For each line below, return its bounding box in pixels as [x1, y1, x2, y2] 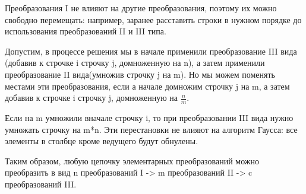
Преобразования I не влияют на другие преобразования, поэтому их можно [5, 2, 277, 14]
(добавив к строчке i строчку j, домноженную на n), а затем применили [5, 56, 265, 69]
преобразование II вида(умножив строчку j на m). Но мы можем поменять [5, 68, 275, 80]
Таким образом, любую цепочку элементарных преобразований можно [5, 154, 259, 167]
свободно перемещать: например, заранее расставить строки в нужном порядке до [5, 13, 302, 26]
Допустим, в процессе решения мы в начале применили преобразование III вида [5, 44, 297, 57]
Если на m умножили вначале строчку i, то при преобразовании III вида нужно [5, 111, 294, 123]
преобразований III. [5, 177, 77, 190]
